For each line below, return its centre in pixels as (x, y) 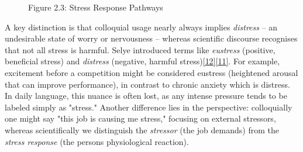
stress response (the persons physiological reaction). (97, 141)
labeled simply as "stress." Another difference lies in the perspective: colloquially (149, 107)
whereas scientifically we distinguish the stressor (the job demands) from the (142, 129)
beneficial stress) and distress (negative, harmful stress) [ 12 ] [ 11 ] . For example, (142, 61)
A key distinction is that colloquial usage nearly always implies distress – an (141, 27)
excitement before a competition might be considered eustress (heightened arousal (151, 72)
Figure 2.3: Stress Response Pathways (96, 7)
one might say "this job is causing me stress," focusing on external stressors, (140, 118)
